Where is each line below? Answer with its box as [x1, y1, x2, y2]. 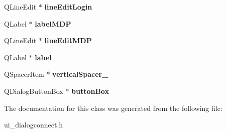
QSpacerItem [4, 69, 44, 79]
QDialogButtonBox [4, 85, 63, 96]
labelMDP [35, 18, 71, 29]
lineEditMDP [44, 35, 92, 46]
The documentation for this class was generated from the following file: [4, 102, 222, 113]
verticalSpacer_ [52, 69, 108, 79]
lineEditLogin [44, 2, 92, 12]
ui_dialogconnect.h [4, 119, 63, 130]
